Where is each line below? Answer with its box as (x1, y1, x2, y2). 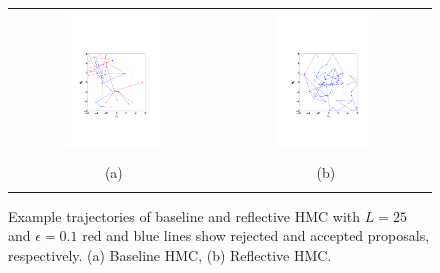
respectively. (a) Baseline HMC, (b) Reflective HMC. (8, 244, 332, 265)
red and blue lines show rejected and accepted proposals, (82, 225, 430, 246)
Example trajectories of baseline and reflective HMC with (8, 205, 361, 226)
